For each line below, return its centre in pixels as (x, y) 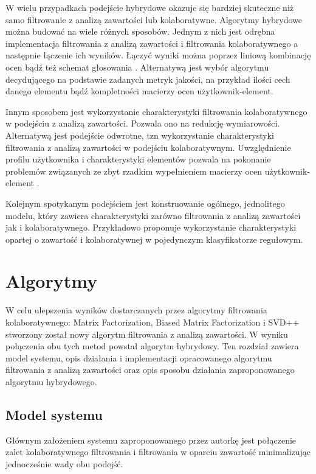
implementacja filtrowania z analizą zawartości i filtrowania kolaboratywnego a (152, 43)
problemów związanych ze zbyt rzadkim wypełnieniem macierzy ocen (134, 171)
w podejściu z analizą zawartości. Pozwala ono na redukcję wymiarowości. (143, 123)
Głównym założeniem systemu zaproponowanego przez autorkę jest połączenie (151, 440)
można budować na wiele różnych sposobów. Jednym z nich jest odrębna (140, 31)
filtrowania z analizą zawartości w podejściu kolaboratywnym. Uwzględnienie (148, 147)
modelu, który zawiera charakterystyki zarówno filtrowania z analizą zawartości (153, 215)
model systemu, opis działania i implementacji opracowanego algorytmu (139, 357)
